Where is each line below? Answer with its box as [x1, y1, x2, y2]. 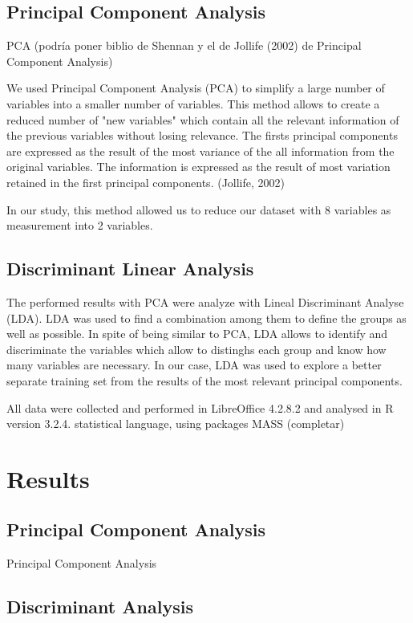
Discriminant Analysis [6, 594, 193, 619]
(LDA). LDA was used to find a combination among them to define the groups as [6, 309, 407, 326]
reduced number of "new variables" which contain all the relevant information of [6, 111, 399, 128]
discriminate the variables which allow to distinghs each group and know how [6, 340, 387, 357]
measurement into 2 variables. [6, 217, 153, 234]
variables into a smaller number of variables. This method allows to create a [6, 95, 380, 112]
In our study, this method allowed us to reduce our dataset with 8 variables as [6, 201, 391, 218]
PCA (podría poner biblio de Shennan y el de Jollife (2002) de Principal [6, 37, 362, 54]
